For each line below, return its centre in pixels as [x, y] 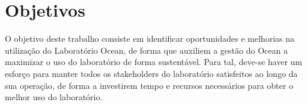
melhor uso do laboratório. [54, 97]
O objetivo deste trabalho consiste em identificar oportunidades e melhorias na [150, 38]
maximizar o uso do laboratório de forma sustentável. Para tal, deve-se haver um [153, 62]
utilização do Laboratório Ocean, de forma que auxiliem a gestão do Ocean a [146, 50]
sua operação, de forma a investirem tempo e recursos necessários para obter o [149, 85]
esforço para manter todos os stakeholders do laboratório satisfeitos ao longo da [151, 73]
